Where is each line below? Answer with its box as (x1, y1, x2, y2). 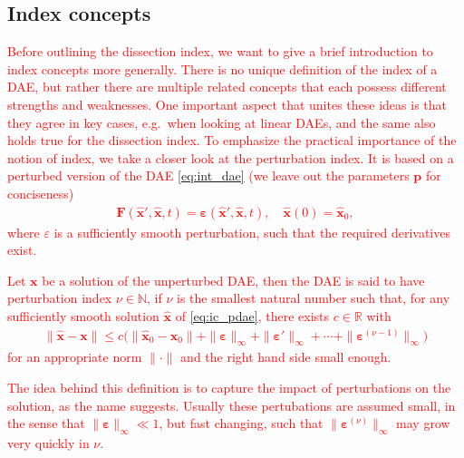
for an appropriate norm (7, 347, 142, 366)
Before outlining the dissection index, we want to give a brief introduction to (7, 42, 433, 61)
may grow (396, 414, 450, 433)
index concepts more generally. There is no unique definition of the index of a (7, 59, 438, 78)
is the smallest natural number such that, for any (177, 288, 450, 307)
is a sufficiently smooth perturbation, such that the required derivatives (53, 222, 450, 241)
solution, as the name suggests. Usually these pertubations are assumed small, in (7, 395, 456, 414)
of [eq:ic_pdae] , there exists (175, 306, 330, 325)
